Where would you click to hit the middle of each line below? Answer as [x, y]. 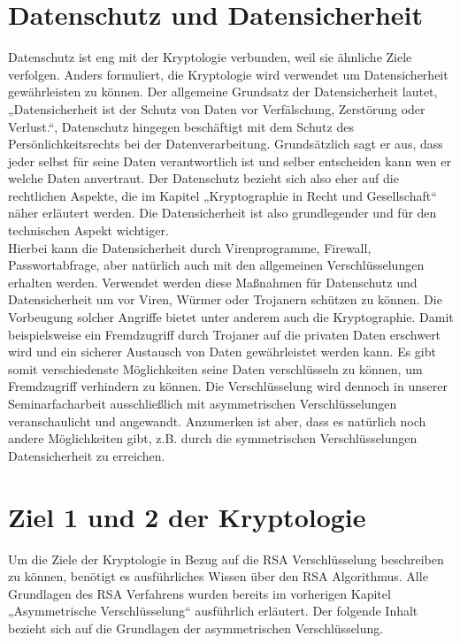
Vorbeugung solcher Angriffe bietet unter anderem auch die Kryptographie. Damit [231, 317]
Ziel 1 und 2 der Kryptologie [187, 516]
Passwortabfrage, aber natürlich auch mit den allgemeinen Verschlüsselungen [216, 265]
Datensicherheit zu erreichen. [87, 455]
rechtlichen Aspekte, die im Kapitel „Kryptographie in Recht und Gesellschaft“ [222, 195]
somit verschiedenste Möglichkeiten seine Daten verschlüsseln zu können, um [215, 368]
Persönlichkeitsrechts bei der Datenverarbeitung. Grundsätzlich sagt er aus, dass [226, 144]
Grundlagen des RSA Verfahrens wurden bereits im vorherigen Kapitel [199, 593]
